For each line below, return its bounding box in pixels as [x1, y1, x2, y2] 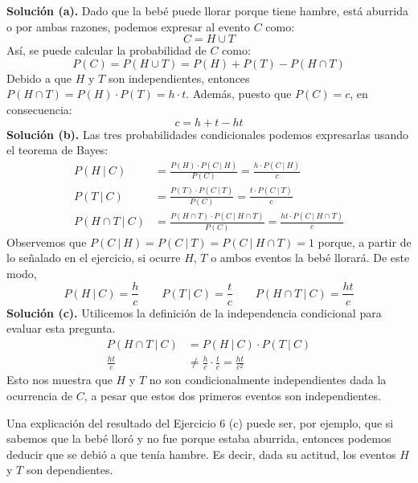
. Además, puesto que [186, 85, 292, 102]
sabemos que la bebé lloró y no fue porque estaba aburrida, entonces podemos [6, 430, 391, 447]
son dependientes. [26, 461, 113, 478]
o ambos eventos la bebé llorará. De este [211, 249, 410, 266]
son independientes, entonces [108, 69, 250, 86]
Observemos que [6, 233, 87, 250]
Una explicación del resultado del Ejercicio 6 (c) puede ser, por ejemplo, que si [6, 414, 394, 431]
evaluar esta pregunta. [6, 320, 116, 337]
